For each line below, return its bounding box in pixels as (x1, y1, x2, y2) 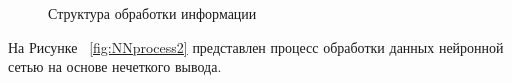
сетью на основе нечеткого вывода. (8, 56, 222, 77)
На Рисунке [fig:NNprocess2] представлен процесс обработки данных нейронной (8, 36, 504, 57)
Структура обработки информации (48, 3, 257, 23)
